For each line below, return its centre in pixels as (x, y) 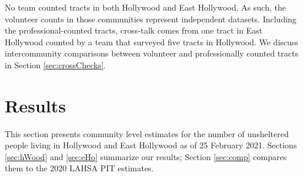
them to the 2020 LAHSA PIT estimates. (79, 168)
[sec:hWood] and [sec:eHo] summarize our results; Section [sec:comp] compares (146, 156)
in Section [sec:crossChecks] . (55, 64)
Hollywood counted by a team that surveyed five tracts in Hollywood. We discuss (151, 41)
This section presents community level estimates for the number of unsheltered (147, 133)
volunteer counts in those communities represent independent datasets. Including (151, 19)
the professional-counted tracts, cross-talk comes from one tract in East (134, 30)
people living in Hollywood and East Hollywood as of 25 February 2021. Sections (151, 145)
